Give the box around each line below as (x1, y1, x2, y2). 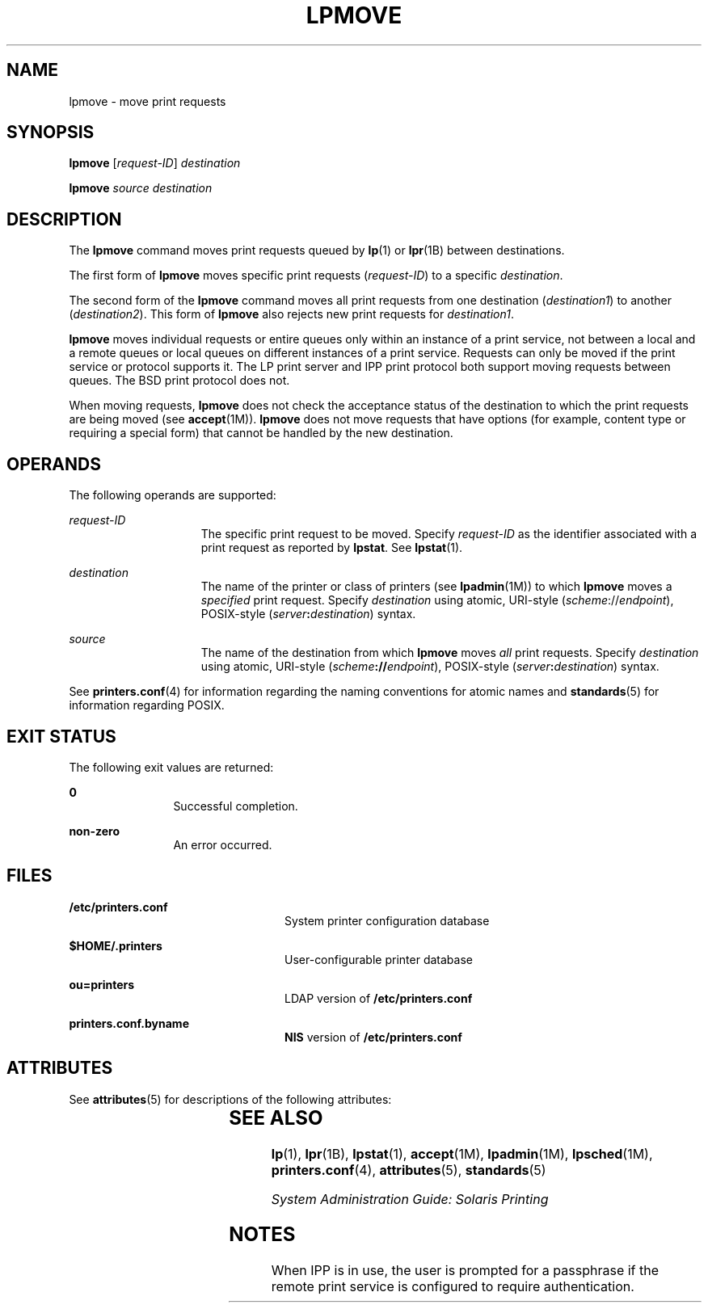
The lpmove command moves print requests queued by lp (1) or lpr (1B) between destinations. (69, 243, 565, 258)
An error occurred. (173, 837, 272, 852)
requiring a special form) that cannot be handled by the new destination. (69, 426, 453, 440)
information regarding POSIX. (69, 698, 225, 713)
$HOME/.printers (69, 938, 162, 953)
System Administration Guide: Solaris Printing (271, 1190, 549, 1207)
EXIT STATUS (6, 726, 116, 747)
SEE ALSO (229, 1105, 323, 1130)
